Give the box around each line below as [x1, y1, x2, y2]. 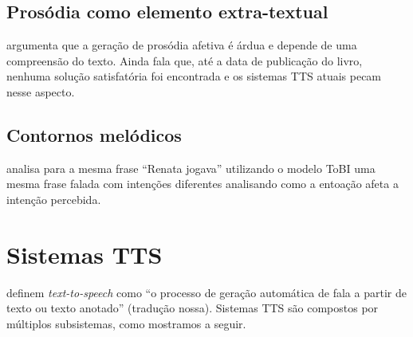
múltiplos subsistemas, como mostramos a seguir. [6, 315, 246, 331]
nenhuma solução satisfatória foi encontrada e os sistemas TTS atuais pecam [6, 68, 382, 84]
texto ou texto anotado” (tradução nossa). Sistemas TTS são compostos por [6, 300, 379, 316]
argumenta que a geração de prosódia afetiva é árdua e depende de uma [6, 37, 357, 53]
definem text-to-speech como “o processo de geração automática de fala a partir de [6, 284, 407, 300]
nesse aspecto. [6, 83, 75, 100]
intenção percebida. [6, 190, 101, 207]
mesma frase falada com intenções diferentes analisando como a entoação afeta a [6, 175, 399, 192]
